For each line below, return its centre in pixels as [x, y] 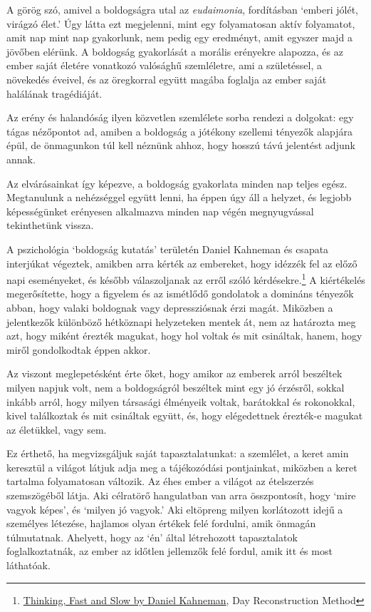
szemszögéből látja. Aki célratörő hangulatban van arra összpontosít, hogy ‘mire [181, 495]
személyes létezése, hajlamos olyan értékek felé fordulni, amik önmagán [161, 523]
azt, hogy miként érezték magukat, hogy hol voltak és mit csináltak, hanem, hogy [184, 336]
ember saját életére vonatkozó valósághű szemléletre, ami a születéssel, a [164, 65]
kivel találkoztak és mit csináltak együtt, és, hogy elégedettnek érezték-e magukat [185, 415]
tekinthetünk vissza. [50, 225]
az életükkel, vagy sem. [57, 429]
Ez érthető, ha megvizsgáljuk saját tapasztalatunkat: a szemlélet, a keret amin [178, 453]
